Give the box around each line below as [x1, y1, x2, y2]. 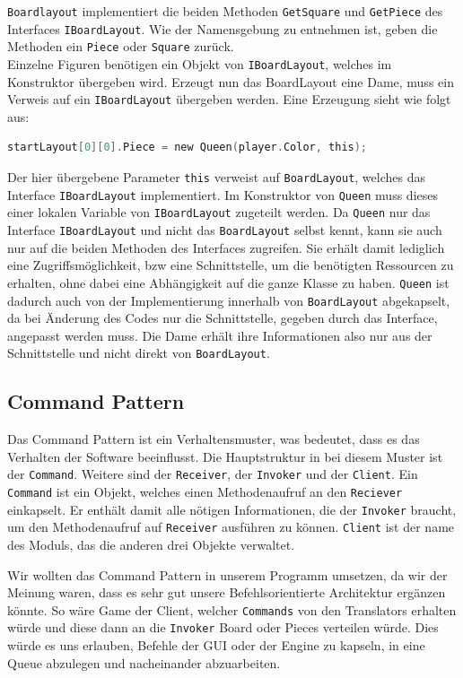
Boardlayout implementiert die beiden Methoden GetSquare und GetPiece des [7, 2, 443, 20]
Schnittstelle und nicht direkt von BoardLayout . [7, 343, 270, 362]
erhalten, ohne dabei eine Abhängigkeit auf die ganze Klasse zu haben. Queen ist [7, 273, 450, 291]
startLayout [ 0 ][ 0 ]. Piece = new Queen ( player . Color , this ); [7, 141, 368, 154]
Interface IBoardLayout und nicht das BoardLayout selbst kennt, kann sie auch [7, 221, 442, 239]
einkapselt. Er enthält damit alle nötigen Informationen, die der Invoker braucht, [7, 500, 457, 518]
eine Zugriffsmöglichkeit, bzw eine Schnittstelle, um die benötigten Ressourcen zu [7, 256, 454, 274]
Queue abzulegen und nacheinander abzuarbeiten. [7, 653, 281, 672]
